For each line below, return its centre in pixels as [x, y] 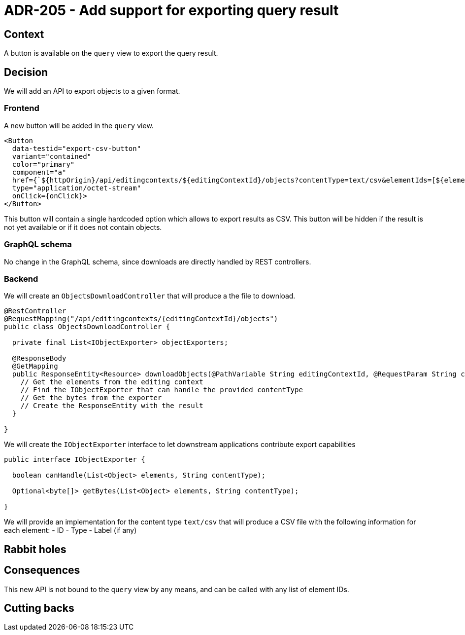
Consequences [42, 570]
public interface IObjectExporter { [75, 460]
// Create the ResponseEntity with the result [112, 406]
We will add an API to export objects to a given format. [92, 91]
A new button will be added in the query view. [79, 125]
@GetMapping [35, 366]
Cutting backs [39, 608]
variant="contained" [52, 156]
